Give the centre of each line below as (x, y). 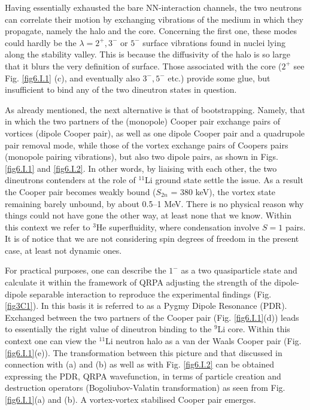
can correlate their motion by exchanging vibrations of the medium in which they (154, 19)
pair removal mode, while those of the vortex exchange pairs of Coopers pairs (147, 145)
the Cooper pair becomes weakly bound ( (80, 191)
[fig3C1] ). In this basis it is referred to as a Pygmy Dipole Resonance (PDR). (146, 306)
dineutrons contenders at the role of (70, 180)
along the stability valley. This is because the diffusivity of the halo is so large (148, 54)
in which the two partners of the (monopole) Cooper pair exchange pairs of (143, 121)
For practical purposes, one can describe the (86, 270)
